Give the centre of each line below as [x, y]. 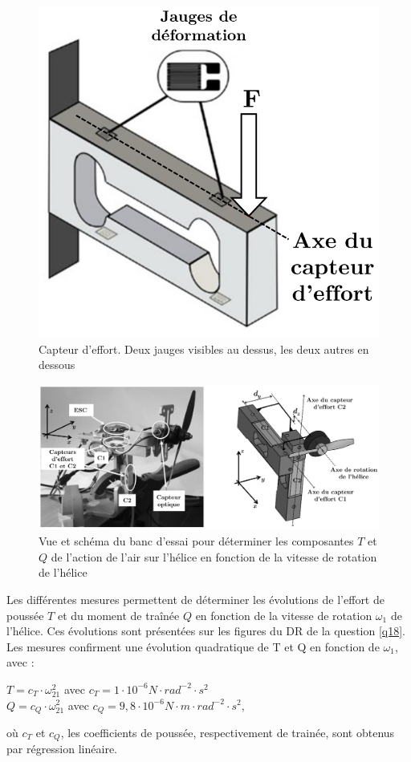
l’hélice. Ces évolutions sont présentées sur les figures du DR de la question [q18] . [206, 631]
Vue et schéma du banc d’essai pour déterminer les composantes [196, 541]
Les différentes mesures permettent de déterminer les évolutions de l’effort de [195, 599]
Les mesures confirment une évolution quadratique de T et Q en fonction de [193, 646]
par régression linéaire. [62, 749]
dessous [57, 365]
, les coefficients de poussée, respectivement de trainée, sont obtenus [228, 732]
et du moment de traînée [118, 615]
